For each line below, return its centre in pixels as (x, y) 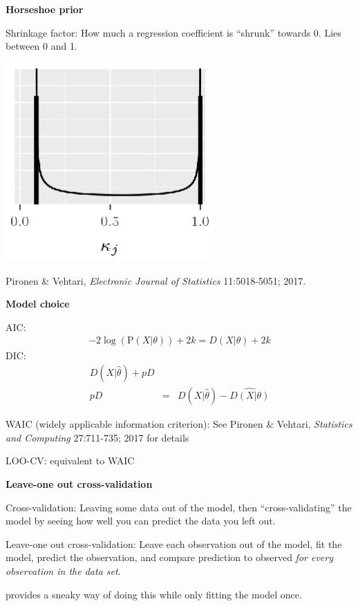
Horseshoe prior (45, 9)
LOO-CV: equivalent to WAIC (70, 461)
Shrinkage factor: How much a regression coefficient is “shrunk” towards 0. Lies (173, 32)
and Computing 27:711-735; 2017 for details (97, 437)
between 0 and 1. (41, 46)
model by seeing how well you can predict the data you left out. (141, 521)
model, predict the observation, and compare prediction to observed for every (169, 557)
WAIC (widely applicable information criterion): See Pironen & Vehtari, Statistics (179, 424)
